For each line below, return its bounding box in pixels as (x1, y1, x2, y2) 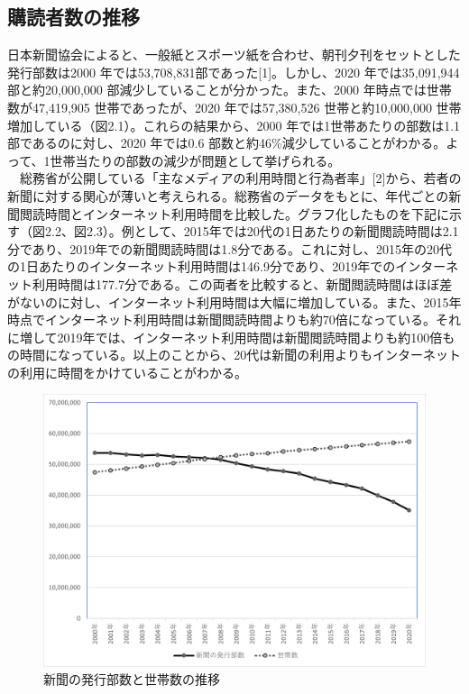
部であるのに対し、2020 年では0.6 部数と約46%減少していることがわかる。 (7, 133, 446, 152)
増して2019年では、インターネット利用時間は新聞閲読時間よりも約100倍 (19, 327, 443, 346)
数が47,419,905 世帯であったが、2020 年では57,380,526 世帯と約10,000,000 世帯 (7, 97, 462, 116)
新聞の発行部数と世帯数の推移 (43, 670, 220, 689)
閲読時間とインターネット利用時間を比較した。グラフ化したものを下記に (19, 204, 449, 223)
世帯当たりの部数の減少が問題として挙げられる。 (50, 151, 341, 169)
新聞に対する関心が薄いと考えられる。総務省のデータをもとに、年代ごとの (7, 186, 449, 205)
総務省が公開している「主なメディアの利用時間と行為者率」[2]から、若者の (19, 169, 462, 187)
